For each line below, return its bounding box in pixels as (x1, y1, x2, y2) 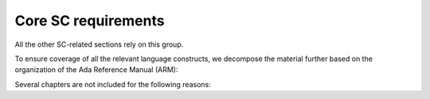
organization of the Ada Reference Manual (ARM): (14, 65, 178, 74)
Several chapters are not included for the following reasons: (14, 79, 211, 89)
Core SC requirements (14, 12, 165, 29)
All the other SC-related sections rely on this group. (14, 40, 184, 49)
